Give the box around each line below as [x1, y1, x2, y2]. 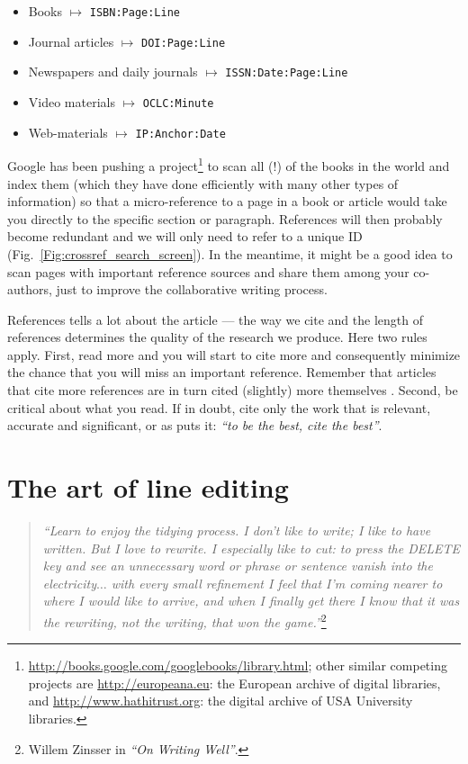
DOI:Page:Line [141, 36, 226, 49]
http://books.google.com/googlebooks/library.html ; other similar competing [28, 656, 447, 675]
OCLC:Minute [142, 96, 214, 110]
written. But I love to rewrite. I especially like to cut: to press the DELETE [42, 538, 461, 557]
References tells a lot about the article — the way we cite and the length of [7, 310, 423, 328]
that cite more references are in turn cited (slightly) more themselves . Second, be [7, 381, 458, 400]
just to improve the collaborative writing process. [56, 280, 328, 299]
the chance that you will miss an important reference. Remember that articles [7, 363, 436, 382]
